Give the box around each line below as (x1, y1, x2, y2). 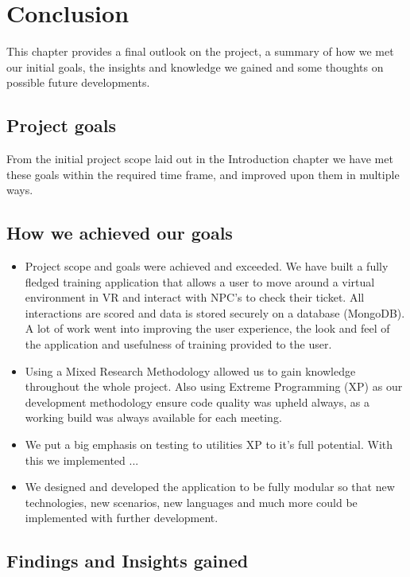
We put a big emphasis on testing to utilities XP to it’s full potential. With (25, 436, 393, 453)
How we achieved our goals (6, 220, 233, 245)
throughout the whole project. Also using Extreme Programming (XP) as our (25, 378, 403, 395)
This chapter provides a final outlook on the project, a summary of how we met (6, 43, 394, 60)
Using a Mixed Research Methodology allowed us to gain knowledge (25, 362, 356, 379)
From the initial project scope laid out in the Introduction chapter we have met (6, 150, 393, 167)
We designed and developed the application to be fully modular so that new (25, 478, 395, 495)
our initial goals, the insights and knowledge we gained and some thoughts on (6, 58, 384, 75)
